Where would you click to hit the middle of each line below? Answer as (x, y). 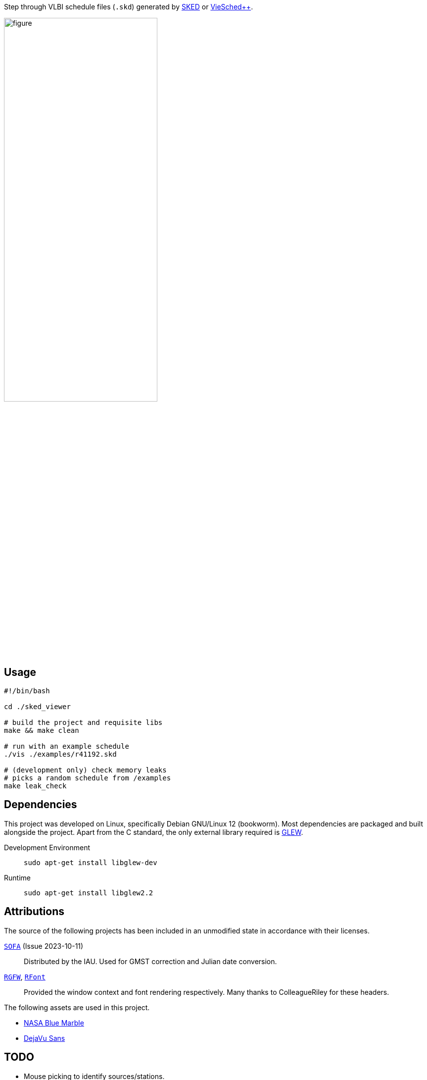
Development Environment (47, 847)
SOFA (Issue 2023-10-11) (44, 946)
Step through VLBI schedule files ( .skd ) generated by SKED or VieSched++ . (129, 7)
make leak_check (35, 786)
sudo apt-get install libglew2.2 (89, 893)
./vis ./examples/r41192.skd (60, 754)
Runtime (17, 877)
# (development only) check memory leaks (85, 770)
